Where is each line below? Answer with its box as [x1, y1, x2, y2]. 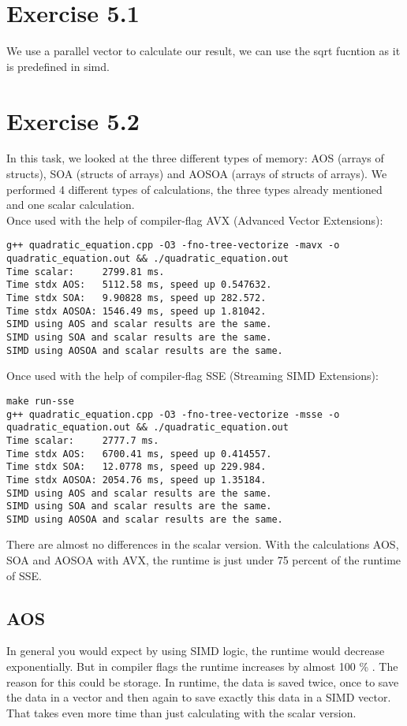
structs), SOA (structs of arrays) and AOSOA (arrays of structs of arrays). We [6, 166, 387, 182]
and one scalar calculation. [6, 196, 135, 213]
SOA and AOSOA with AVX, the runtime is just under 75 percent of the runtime [6, 552, 401, 568]
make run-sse [6, 395, 74, 407]
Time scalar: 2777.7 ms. [6, 434, 159, 446]
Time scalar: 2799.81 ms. [6, 266, 165, 277]
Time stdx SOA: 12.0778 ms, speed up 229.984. [6, 461, 267, 473]
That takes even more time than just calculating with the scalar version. [6, 704, 357, 720]
